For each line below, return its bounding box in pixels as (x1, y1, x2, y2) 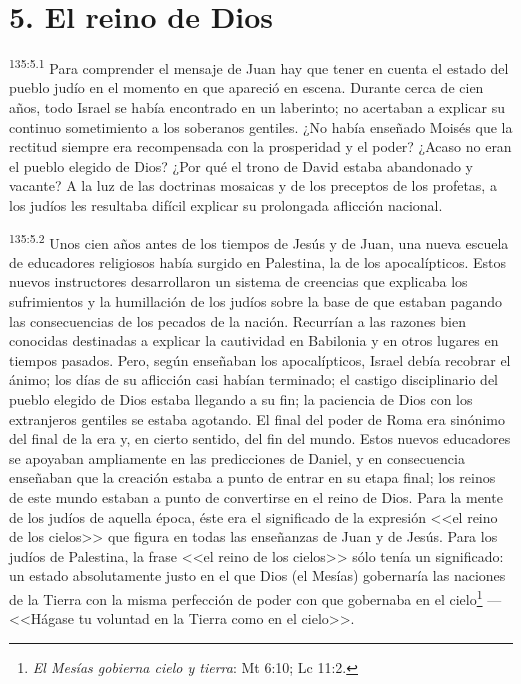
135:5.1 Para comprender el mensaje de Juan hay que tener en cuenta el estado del (9, 55, 509, 78)
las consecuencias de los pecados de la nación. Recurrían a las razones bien (9, 310, 466, 331)
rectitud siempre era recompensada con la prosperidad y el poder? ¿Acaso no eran (9, 136, 512, 157)
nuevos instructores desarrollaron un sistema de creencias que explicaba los (9, 271, 468, 292)
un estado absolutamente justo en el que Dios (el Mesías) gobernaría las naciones (9, 565, 506, 586)
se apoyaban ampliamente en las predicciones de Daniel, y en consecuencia (9, 447, 465, 468)
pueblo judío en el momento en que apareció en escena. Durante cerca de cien (9, 77, 484, 98)
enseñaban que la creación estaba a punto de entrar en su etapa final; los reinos (9, 467, 496, 488)
